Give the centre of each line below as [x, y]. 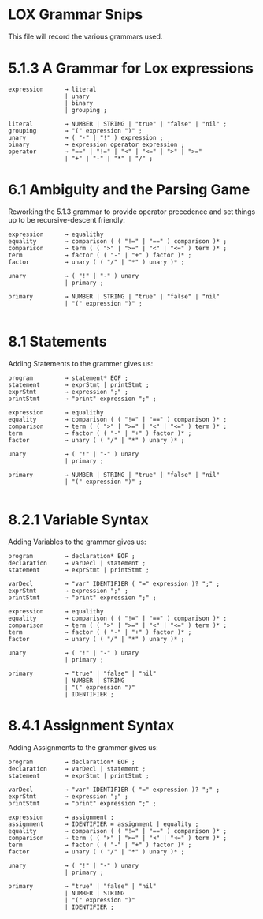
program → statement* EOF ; [68, 378]
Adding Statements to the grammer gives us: [81, 363]
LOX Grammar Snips [76, 15]
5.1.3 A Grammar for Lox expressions [131, 68]
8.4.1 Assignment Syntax [91, 725]
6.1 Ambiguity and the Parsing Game [129, 190]
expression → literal [52, 89]
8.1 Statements [58, 342]
